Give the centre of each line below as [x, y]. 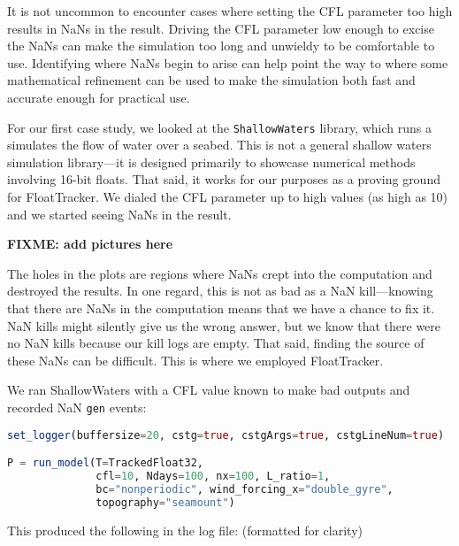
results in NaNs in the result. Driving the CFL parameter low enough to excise [221, 28]
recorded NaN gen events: [77, 407]
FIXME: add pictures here [90, 244]
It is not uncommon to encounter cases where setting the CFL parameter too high [230, 11]
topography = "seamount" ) [165, 502]
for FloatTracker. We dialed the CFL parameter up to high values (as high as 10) [228, 196]
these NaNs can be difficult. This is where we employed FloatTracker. [195, 360]
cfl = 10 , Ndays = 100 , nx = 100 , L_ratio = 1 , [213, 476]
